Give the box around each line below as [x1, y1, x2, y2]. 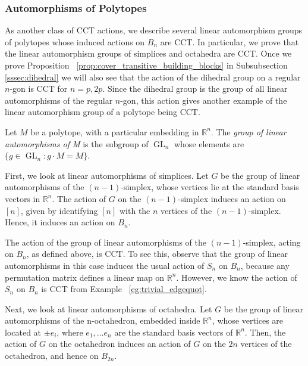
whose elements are [174, 137, 244, 150]
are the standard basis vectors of [114, 325, 233, 338]
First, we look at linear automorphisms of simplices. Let [5, 169, 209, 181]
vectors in [5, 192, 40, 204]
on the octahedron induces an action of [48, 337, 191, 350]
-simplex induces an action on [178, 192, 286, 204]
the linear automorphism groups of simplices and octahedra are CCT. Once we [5, 47, 292, 60]
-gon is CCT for [10, 82, 68, 95]
